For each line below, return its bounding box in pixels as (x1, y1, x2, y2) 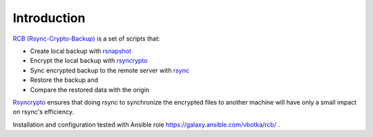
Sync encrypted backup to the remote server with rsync (30, 66, 190, 74)
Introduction (12, 10, 86, 25)
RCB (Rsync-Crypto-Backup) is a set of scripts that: (12, 34, 160, 43)
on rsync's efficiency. (12, 107, 74, 116)
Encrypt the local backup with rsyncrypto (30, 56, 148, 65)
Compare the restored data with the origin (30, 85, 150, 94)
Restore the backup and (30, 76, 99, 84)
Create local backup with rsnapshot (30, 47, 131, 55)
